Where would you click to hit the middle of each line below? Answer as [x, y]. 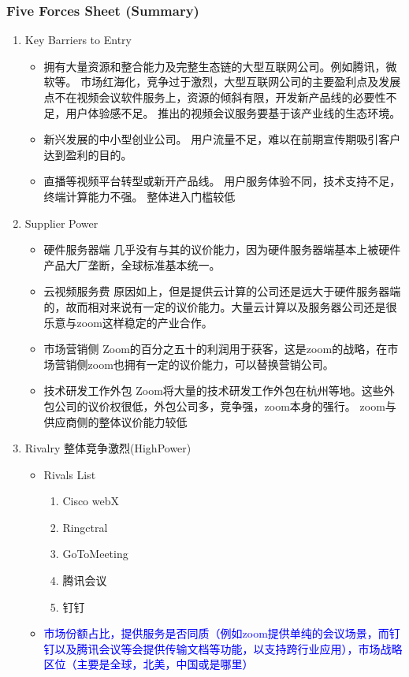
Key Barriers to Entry [78, 40]
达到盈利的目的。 [88, 154]
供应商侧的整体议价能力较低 [115, 421]
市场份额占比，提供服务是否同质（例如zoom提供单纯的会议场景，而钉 [222, 633]
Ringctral [85, 527]
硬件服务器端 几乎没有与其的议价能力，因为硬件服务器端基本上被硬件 [222, 249]
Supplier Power [61, 223]
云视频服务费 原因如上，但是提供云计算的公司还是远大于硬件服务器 [217, 291]
